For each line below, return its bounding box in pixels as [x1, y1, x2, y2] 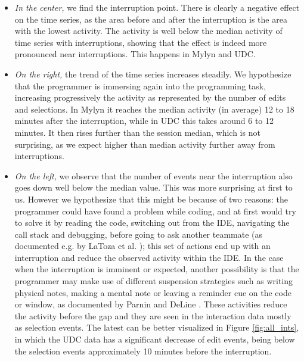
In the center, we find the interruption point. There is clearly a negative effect [14, 1, 300, 13]
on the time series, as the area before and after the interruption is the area [14, 13, 287, 25]
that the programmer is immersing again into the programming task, [14, 79, 266, 92]
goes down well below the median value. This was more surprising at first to [14, 181, 293, 194]
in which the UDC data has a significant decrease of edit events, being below [14, 333, 295, 346]
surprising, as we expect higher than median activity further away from [14, 138, 275, 150]
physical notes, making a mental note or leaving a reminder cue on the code [14, 286, 291, 298]
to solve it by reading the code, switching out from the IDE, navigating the [14, 216, 290, 229]
